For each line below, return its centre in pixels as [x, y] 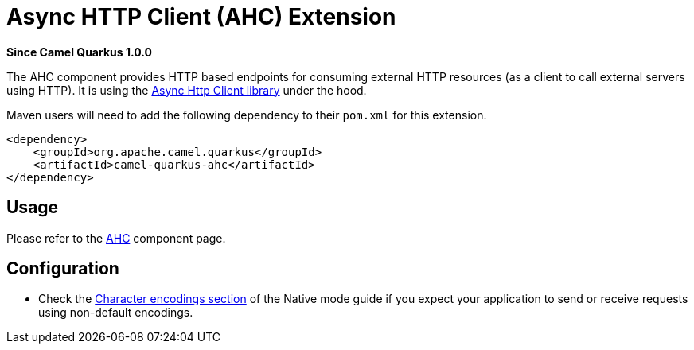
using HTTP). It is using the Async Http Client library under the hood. [187, 90]
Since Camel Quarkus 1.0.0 [79, 52]
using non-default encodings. [116, 313]
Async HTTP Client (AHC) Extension [201, 17]
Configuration [63, 269]
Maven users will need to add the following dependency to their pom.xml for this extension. [247, 115]
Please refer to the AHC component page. [116, 238]
